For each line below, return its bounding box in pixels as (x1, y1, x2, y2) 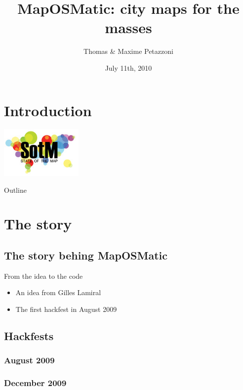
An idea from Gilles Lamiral (15, 287, 101, 298)
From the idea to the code (4, 270, 83, 281)
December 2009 (4, 377, 67, 389)
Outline (4, 184, 27, 195)
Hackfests (4, 328, 54, 343)
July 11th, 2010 (105, 62, 152, 73)
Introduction (4, 100, 92, 120)
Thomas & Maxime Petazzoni (83, 46, 173, 56)
